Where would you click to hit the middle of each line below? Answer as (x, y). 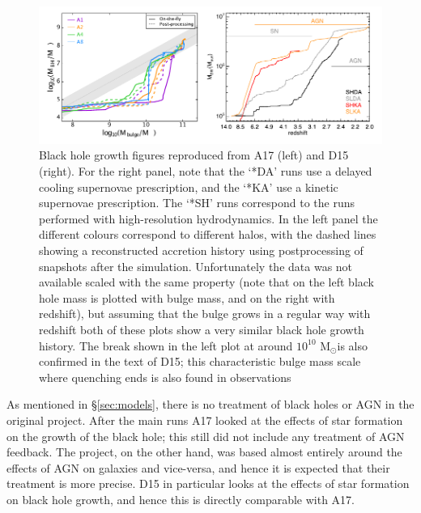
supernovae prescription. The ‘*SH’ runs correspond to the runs (197, 203)
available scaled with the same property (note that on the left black (206, 282)
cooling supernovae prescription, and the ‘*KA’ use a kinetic (189, 187)
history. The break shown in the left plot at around (166, 345)
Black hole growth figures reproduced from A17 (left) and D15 (194, 155)
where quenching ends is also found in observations (165, 377)
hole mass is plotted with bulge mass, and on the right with (187, 297)
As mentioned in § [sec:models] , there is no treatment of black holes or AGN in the (210, 404)
